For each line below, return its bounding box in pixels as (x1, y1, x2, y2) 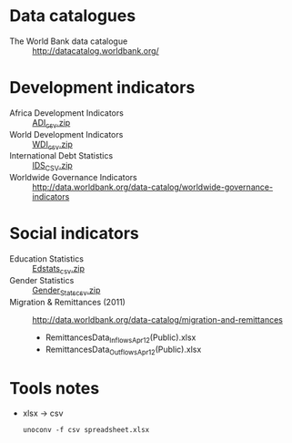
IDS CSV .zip (32, 160, 73, 173)
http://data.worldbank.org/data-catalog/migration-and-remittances (32, 314, 284, 325)
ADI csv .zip (32, 117, 71, 130)
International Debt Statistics (9, 150, 114, 161)
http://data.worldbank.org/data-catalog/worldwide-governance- (32, 181, 274, 192)
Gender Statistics (9, 275, 75, 285)
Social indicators (9, 223, 139, 244)
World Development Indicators (9, 129, 124, 139)
